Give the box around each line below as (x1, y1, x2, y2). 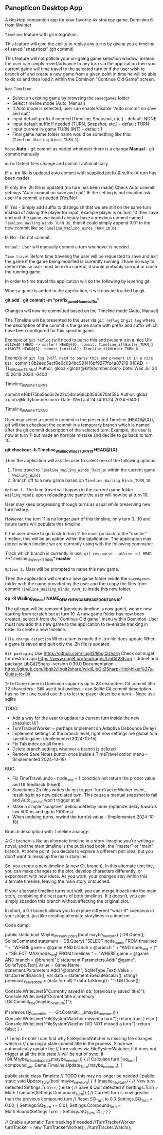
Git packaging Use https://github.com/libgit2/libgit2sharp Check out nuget (5, 651, 155, 656)
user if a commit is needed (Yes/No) (5, 195, 77, 201)
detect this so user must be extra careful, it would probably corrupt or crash (5, 263, 157, 269)
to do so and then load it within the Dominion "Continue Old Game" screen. (5, 76, 155, 82)
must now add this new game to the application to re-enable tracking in (5, 621, 148, 627)
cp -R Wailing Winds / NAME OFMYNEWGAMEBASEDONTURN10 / (5, 595, 123, 602)
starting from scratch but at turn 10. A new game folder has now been (5, 611, 145, 617)
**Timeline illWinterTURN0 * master (5, 555, 72, 562)
